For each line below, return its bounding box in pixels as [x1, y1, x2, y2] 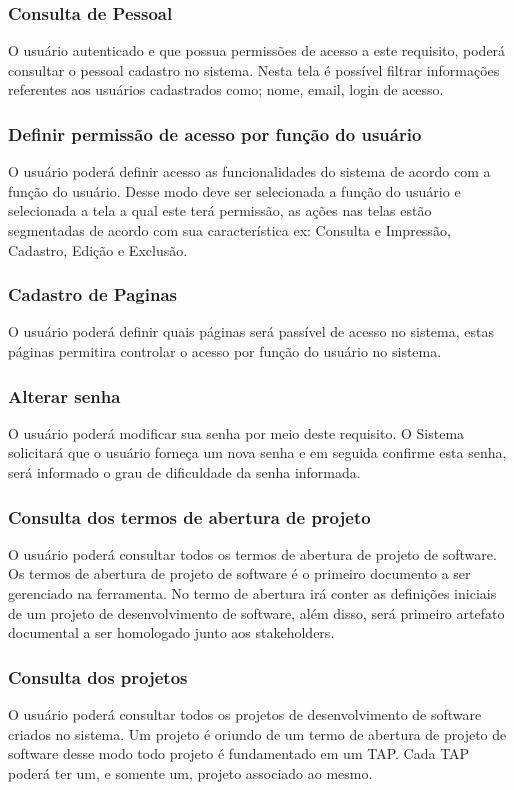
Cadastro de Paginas [8, 282, 177, 307]
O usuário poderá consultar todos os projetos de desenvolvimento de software [8, 704, 482, 724]
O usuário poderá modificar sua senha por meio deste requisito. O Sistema [8, 422, 465, 443]
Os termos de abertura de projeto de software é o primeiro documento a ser [8, 563, 471, 584]
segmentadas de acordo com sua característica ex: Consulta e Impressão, [8, 220, 451, 240]
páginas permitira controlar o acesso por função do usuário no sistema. [8, 341, 442, 361]
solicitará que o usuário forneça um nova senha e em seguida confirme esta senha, [8, 442, 507, 463]
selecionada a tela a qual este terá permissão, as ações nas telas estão [8, 200, 432, 221]
